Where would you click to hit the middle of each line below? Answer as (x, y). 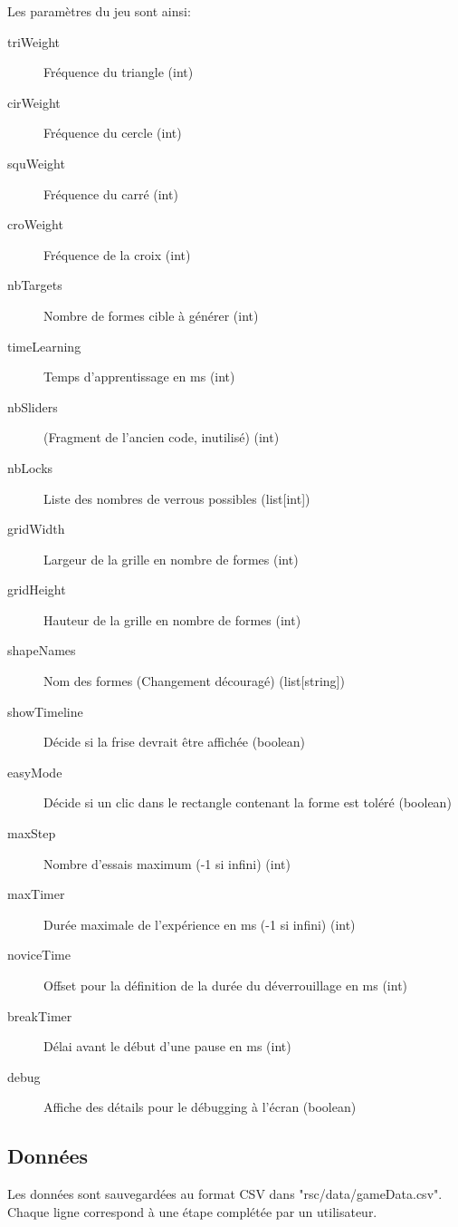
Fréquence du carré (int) (111, 193)
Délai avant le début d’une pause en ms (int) (167, 1046)
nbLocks (30, 467)
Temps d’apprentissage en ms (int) (139, 377)
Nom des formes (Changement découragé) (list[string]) (194, 681)
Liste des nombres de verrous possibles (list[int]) (177, 498)
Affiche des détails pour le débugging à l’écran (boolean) (200, 1107)
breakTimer (40, 1015)
